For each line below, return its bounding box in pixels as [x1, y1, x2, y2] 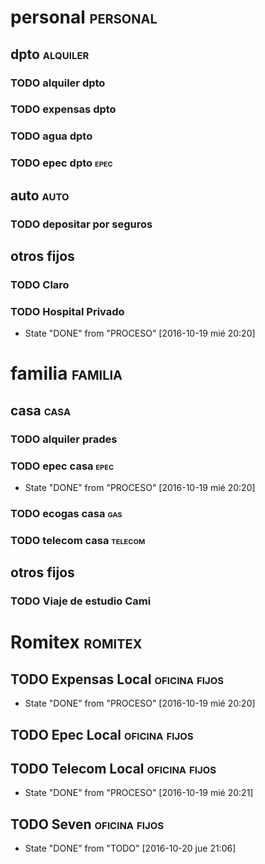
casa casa [10, 402, 72, 419]
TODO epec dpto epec [10, 156, 113, 170]
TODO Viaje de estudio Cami [10, 594, 152, 608]
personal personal [10, 6, 158, 29]
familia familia [10, 362, 123, 385]
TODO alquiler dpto [10, 76, 106, 90]
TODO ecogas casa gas [10, 506, 123, 520]
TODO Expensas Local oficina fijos [10, 671, 225, 688]
